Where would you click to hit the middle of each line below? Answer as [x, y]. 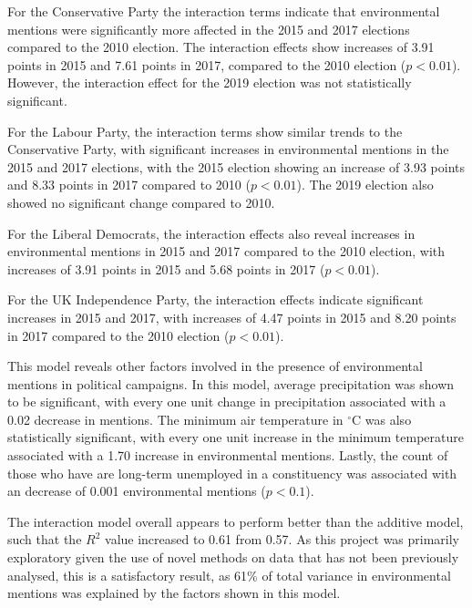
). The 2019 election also [365, 185]
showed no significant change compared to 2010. [141, 202]
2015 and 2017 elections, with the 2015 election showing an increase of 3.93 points [236, 166]
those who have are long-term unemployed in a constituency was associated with [232, 473]
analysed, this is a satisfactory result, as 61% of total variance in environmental [229, 575]
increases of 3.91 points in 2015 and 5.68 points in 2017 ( [166, 268]
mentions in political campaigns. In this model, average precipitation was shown [231, 383]
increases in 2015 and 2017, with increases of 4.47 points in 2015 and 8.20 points [232, 317]
